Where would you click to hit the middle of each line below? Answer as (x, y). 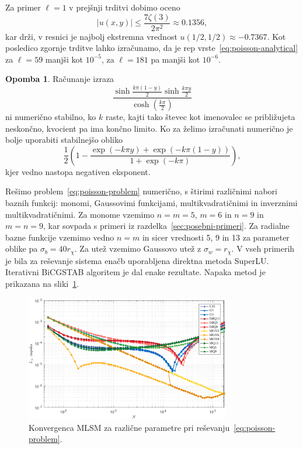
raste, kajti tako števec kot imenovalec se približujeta (200, 117)
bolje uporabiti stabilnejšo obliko (64, 140)
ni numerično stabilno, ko (51, 117)
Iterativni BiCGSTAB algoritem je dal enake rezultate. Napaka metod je (135, 272)
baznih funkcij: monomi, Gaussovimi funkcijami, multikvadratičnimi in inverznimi (151, 203)
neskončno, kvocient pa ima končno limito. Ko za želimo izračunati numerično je (149, 128)
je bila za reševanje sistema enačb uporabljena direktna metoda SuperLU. (137, 260)
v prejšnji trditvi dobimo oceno (125, 7)
